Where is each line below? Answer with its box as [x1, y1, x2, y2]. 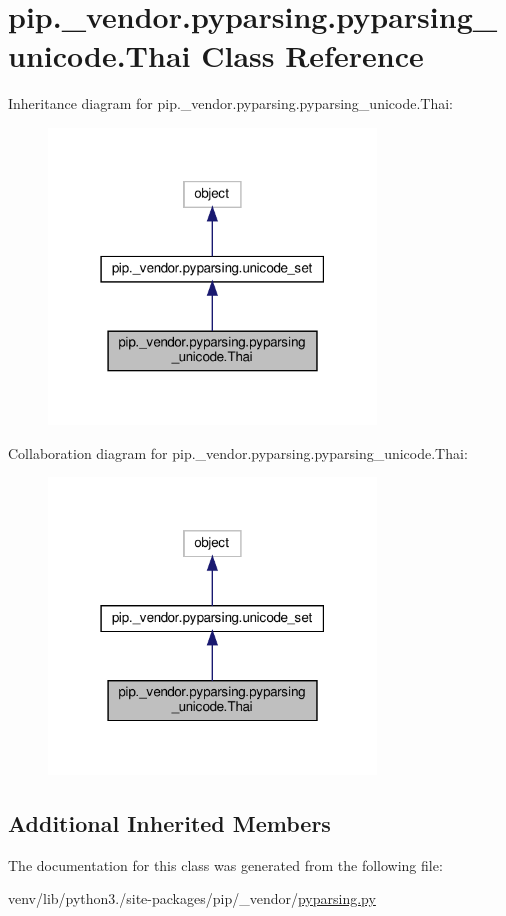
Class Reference [201, 35, 424, 76]
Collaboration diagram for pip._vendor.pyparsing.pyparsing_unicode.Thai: [8, 442, 468, 463]
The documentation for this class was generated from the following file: [8, 854, 443, 875]
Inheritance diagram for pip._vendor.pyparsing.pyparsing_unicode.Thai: [8, 93, 454, 114]
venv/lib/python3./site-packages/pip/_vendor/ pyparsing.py [8, 888, 376, 909]
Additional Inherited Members [8, 807, 331, 838]
